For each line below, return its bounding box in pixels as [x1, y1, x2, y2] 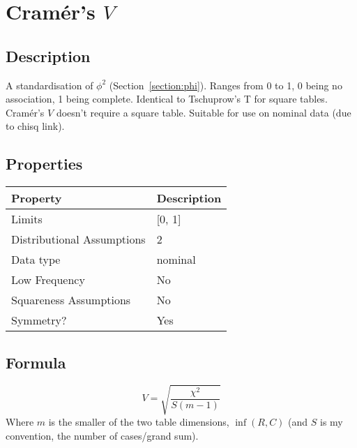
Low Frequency [11, 271, 85, 288]
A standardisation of [6, 77, 93, 92]
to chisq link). [6, 119, 65, 133]
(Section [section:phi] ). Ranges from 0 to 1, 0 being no [109, 77, 342, 92]
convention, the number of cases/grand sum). [6, 428, 199, 442]
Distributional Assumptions [11, 231, 146, 248]
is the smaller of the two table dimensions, [48, 414, 229, 428]
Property [11, 190, 62, 207]
